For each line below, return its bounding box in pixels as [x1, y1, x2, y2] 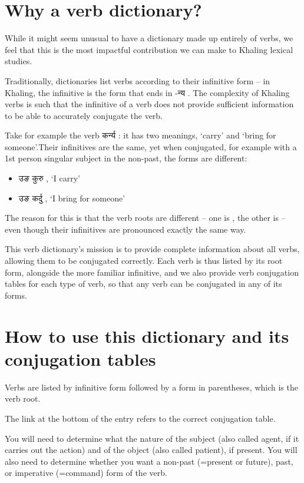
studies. [5, 55, 32, 67]
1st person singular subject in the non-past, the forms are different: [5, 152, 247, 164]
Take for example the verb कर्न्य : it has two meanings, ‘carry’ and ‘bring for [5, 129, 276, 141]
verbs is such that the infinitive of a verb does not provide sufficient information [5, 98, 294, 110]
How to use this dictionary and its [5, 323, 289, 348]
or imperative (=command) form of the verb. [5, 467, 167, 479]
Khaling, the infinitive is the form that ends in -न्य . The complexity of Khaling [5, 86, 290, 98]
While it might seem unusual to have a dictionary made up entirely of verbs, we [5, 32, 293, 44]
